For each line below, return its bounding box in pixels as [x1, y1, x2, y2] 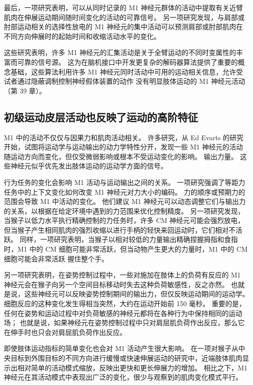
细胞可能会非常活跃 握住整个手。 [4, 253, 108, 263]
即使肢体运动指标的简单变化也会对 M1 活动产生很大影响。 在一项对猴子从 [4, 343, 238, 353]
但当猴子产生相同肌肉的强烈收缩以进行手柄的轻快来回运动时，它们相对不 [4, 224, 235, 235]
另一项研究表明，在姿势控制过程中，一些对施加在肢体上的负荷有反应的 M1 [4, 270, 241, 280]
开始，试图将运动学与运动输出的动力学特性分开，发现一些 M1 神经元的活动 [4, 142, 243, 152]
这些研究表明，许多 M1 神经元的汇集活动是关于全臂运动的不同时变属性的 [4, 47, 236, 57]
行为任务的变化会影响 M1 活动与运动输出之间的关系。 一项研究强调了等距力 [4, 177, 245, 187]
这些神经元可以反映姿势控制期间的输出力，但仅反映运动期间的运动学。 [24, 289, 249, 299]
